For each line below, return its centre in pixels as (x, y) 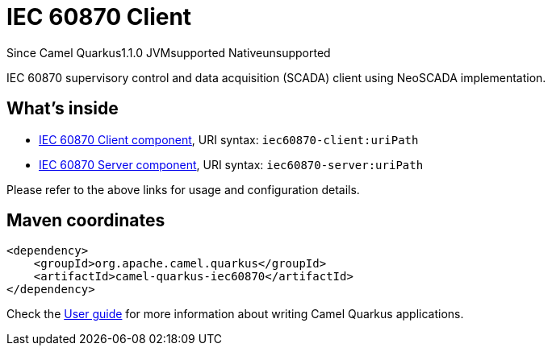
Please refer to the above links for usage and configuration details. (183, 189)
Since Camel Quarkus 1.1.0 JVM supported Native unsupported (169, 52)
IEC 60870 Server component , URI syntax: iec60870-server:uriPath (231, 164)
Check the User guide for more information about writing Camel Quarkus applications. (235, 314)
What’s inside (63, 109)
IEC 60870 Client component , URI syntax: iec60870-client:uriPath (229, 139)
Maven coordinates (86, 221)
